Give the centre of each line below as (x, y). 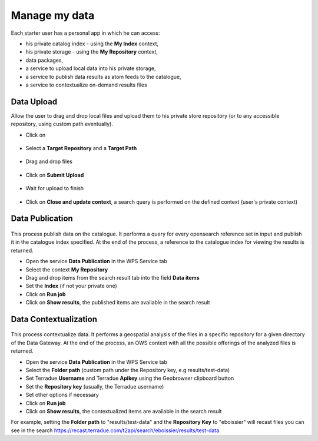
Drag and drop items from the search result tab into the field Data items (112, 277)
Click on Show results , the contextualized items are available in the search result (124, 411)
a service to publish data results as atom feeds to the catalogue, (104, 77)
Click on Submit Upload (55, 175)
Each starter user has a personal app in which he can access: (85, 33)
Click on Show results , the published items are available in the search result (118, 303)
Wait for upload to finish (55, 188)
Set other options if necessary (62, 395)
